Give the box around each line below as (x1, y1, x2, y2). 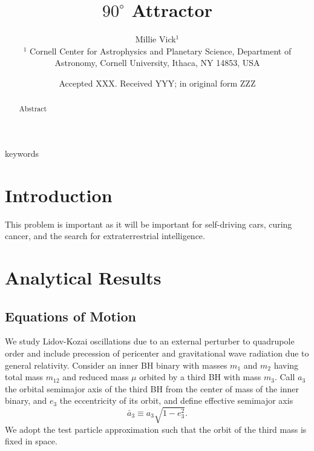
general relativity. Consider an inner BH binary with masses (5, 358, 227, 371)
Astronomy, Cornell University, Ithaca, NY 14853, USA (54, 56, 260, 69)
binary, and (5, 394, 47, 407)
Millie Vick (135, 33, 176, 45)
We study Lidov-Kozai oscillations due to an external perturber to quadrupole (5, 335, 295, 347)
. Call (274, 370, 295, 383)
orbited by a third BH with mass (139, 370, 261, 383)
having (273, 358, 299, 371)
